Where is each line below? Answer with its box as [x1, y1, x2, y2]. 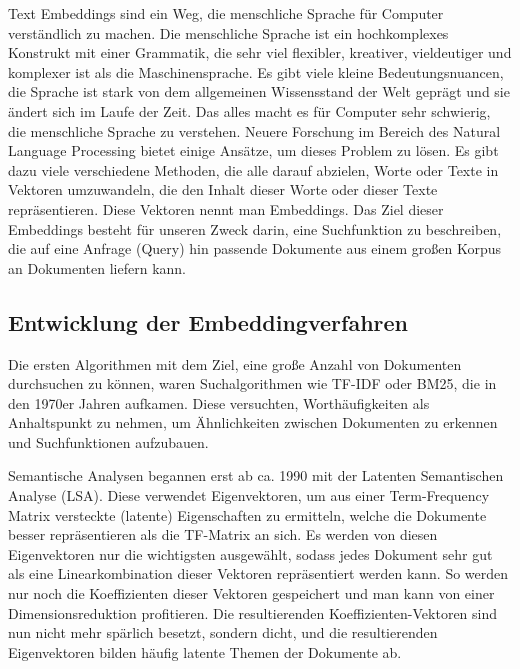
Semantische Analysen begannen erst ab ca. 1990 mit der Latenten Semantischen [8, 465, 504, 486]
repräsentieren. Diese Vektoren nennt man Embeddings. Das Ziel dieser [8, 198, 444, 219]
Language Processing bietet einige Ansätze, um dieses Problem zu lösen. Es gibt [8, 140, 499, 161]
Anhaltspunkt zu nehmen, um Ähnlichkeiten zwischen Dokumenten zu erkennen [8, 412, 498, 433]
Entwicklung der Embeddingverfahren [8, 306, 409, 337]
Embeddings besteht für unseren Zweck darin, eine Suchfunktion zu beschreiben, [8, 218, 502, 239]
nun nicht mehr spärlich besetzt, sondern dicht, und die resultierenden [8, 622, 438, 643]
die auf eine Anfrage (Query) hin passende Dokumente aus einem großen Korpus [8, 238, 501, 259]
